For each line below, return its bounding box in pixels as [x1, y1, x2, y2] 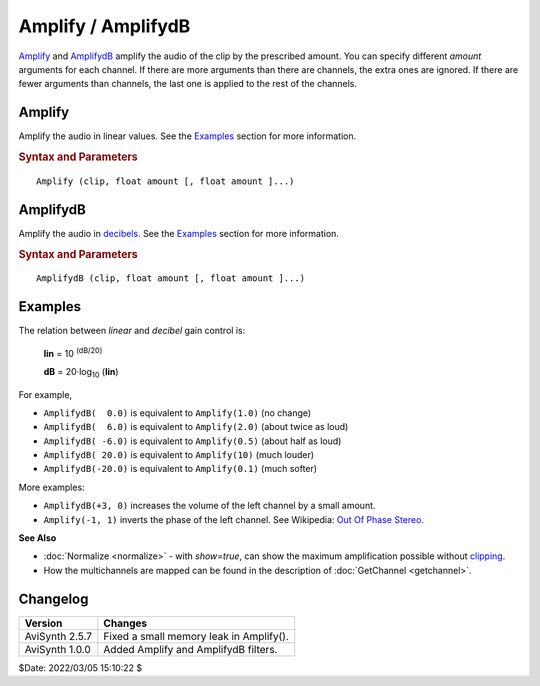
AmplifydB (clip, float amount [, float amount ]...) [36, 273, 305, 284]
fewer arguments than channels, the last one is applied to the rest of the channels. [18, 78, 358, 90]
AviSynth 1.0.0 [24, 642, 92, 656]
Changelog [18, 590, 89, 607]
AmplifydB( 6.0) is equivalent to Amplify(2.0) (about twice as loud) [43, 421, 349, 433]
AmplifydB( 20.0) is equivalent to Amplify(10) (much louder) [43, 449, 315, 461]
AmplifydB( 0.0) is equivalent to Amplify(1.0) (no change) [43, 406, 312, 419]
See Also [18, 532, 57, 544]
